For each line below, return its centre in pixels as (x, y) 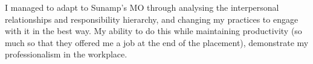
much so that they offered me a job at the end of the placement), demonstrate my (157, 42)
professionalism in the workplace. (66, 54)
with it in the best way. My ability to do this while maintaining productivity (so (153, 31)
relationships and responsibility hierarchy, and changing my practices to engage (152, 19)
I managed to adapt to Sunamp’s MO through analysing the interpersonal (142, 7)
